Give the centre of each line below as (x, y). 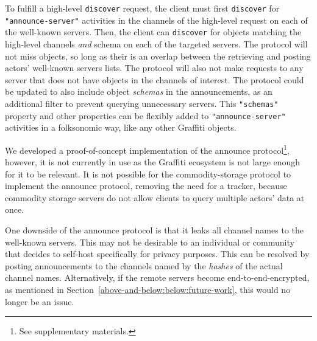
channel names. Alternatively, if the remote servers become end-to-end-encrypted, (157, 277)
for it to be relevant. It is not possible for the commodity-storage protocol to (148, 174)
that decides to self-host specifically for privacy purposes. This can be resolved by (157, 254)
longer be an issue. (40, 301)
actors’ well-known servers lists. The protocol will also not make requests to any (154, 68)
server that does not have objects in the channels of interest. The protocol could (155, 79)
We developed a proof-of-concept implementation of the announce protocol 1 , (147, 149)
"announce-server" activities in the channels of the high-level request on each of (156, 20)
